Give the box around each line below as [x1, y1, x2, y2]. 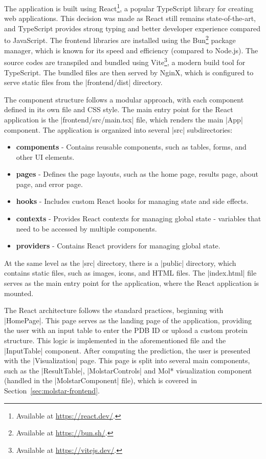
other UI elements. [16, 151, 75, 162]
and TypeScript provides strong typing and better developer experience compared [4, 23, 260, 33]
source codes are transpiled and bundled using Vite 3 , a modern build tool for [4, 55, 246, 67]
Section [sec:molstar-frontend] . [4, 385, 100, 395]
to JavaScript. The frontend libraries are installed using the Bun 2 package [4, 33, 236, 46]
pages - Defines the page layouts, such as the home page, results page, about [16, 169, 259, 179]
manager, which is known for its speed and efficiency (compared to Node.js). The [4, 45, 258, 55]
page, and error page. [16, 178, 83, 189]
